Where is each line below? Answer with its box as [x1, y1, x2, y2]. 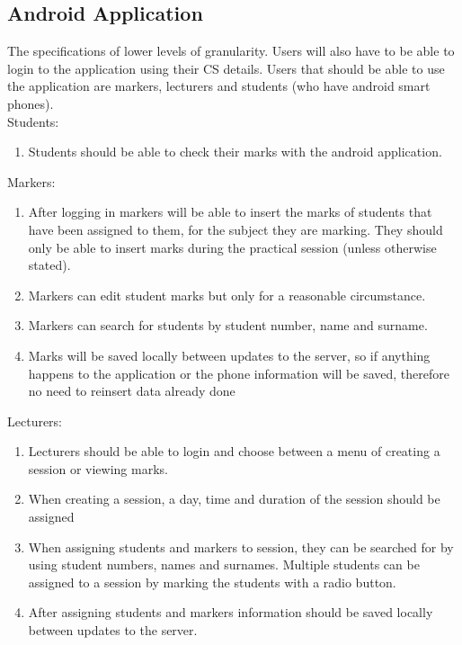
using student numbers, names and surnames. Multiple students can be [28, 555, 420, 574]
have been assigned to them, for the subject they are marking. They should [28, 219, 443, 238]
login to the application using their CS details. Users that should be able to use [7, 58, 445, 77]
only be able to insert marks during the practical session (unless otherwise [28, 237, 437, 256]
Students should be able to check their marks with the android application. [28, 142, 442, 161]
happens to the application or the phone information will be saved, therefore [28, 363, 449, 382]
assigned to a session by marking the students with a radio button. [28, 572, 396, 591]
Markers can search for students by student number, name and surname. [28, 316, 428, 335]
